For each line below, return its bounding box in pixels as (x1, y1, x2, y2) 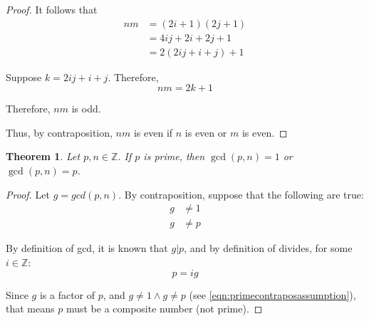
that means (6, 301, 55, 316)
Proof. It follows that (6, 2, 98, 16)
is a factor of (39, 287, 95, 302)
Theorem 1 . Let (6, 149, 80, 164)
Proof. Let (6, 186, 50, 201)
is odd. (71, 101, 101, 116)
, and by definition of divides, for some (184, 241, 353, 256)
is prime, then (143, 149, 205, 164)
